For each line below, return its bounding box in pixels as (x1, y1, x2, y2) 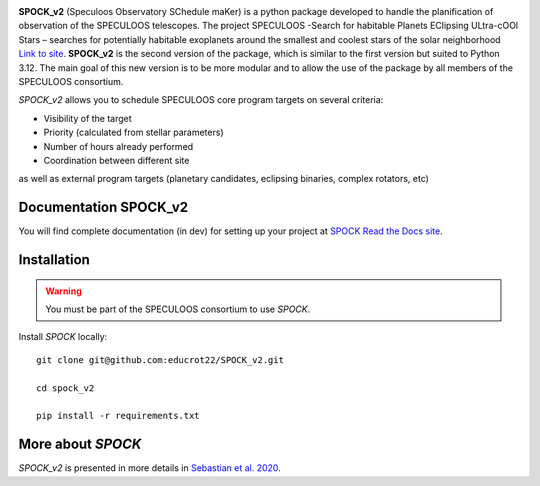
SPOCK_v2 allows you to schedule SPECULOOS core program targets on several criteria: (18, 94, 384, 106)
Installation (18, 251, 90, 269)
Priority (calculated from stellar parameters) (43, 126, 224, 139)
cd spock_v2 (36, 382, 95, 394)
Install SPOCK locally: (18, 331, 108, 343)
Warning (45, 285, 82, 297)
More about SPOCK (18, 436, 142, 453)
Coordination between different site (43, 154, 190, 166)
